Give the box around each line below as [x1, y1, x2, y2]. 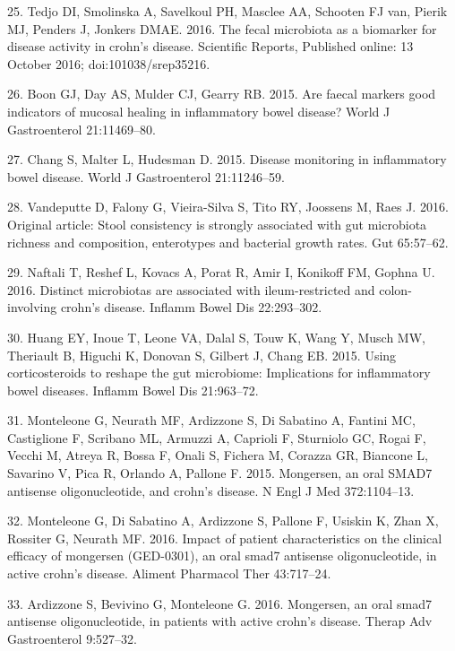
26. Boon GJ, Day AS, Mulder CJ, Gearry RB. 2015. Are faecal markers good [7, 84, 436, 103]
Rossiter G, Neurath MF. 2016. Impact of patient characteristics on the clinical [7, 528, 442, 547]
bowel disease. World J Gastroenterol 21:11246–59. [7, 167, 285, 186]
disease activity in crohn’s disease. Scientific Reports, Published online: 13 [7, 37, 414, 56]
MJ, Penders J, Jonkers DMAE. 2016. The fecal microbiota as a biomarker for [7, 19, 437, 38]
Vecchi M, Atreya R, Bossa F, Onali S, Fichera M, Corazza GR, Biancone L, [7, 446, 428, 464]
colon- [379, 280, 412, 299]
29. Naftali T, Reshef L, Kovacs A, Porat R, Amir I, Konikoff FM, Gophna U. [7, 263, 435, 282]
